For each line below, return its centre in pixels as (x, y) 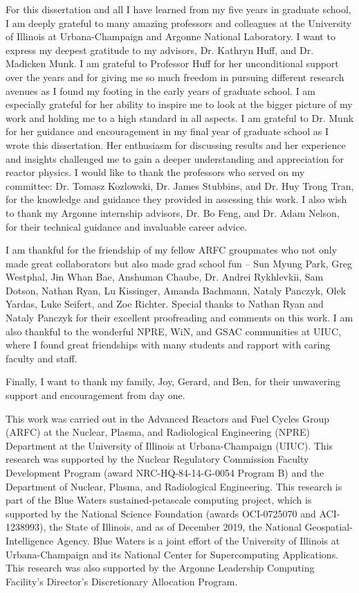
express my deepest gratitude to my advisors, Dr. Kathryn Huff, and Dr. (160, 50)
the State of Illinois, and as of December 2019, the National (175, 527)
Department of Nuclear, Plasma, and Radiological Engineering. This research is (174, 486)
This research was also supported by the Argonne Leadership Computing (160, 568)
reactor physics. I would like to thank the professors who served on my (155, 172)
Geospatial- (329, 527)
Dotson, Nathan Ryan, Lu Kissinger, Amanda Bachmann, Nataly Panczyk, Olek (176, 290)
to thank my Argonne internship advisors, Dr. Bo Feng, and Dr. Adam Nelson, (173, 212)
